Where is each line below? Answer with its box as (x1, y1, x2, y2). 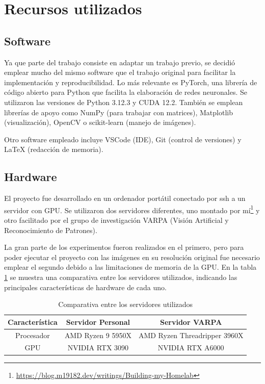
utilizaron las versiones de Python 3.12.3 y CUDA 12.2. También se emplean (4, 96, 243, 107)
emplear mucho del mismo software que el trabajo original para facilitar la (4, 67, 236, 78)
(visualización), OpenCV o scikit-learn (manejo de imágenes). (4, 117, 196, 127)
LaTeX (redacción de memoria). (4, 144, 103, 155)
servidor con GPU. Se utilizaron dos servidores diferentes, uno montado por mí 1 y (4, 203, 260, 215)
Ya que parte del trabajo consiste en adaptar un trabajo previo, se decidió (4, 57, 235, 67)
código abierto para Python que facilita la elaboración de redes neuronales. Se (4, 87, 247, 97)
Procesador (15, 329, 50, 340)
